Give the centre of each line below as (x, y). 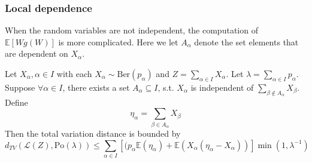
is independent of (222, 87)
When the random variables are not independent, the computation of (131, 30)
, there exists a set (96, 87)
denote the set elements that (246, 41)
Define (16, 102)
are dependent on (37, 53)
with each (74, 73)
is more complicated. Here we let (118, 41)
